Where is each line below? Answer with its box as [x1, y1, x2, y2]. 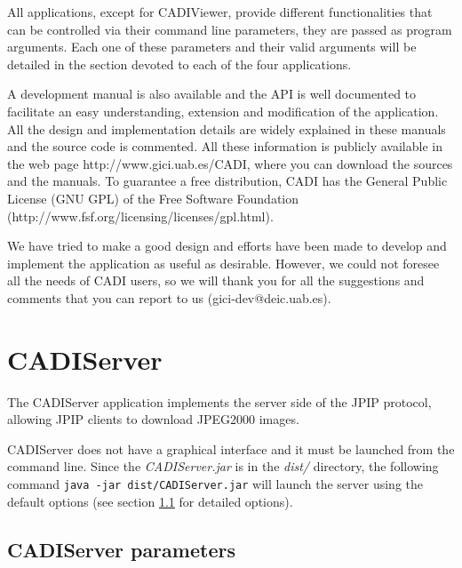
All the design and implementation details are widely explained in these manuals [7, 119, 446, 138]
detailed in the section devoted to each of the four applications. [7, 54, 352, 73]
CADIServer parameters [7, 535, 235, 563]
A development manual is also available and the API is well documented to [7, 84, 417, 103]
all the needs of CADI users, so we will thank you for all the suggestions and [7, 271, 425, 290]
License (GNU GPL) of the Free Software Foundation [7, 188, 299, 207]
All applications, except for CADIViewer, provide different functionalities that [7, 3, 433, 20]
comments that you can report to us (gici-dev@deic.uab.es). [7, 288, 331, 307]
